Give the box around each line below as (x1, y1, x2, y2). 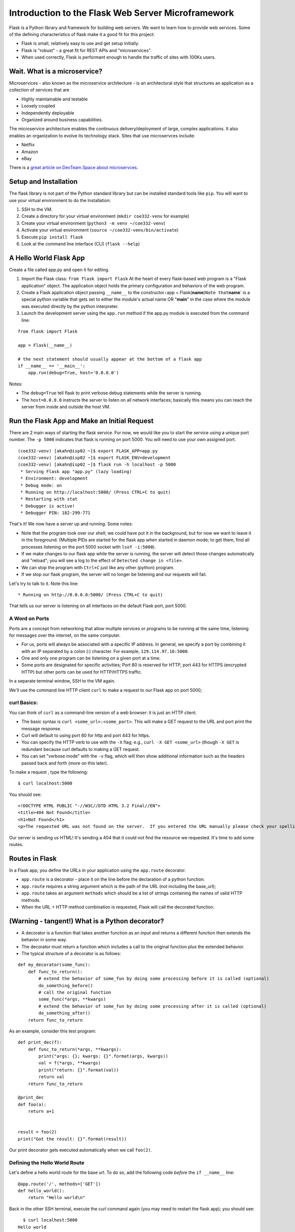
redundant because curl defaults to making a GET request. (21, 746, 140, 752)
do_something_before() (38, 983, 93, 988)
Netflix (21, 142, 35, 148)
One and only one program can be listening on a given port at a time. (21, 655, 161, 661)
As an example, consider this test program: (9, 1028, 96, 1034)
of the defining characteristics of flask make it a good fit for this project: (9, 31, 155, 37)
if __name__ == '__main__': (18, 363, 86, 369)
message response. (21, 725, 61, 731)
